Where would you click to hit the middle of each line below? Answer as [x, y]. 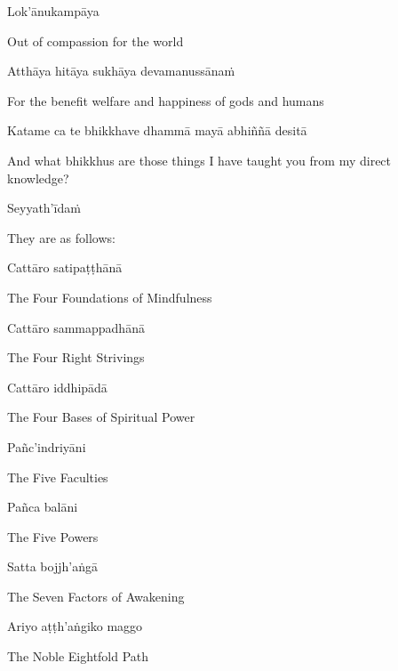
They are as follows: [61, 237]
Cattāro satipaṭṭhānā [65, 267]
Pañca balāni [43, 507]
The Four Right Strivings [76, 357]
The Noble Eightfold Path [78, 656]
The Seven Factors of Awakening [96, 596]
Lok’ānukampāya [53, 11]
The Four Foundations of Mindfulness [110, 297]
